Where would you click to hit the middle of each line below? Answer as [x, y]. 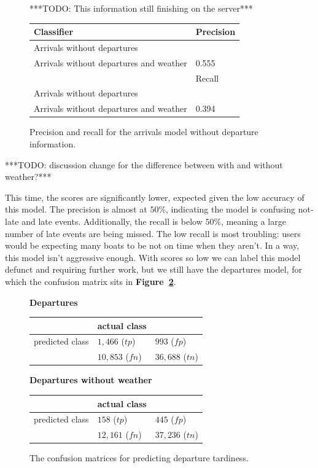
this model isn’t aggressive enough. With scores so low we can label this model [153, 257]
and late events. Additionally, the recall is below [112, 221]
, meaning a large [254, 221]
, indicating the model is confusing [231, 209]
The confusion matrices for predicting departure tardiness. [139, 458]
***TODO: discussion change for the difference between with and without [144, 164]
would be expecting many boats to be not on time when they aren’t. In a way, [152, 245]
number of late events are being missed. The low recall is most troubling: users [153, 233]
